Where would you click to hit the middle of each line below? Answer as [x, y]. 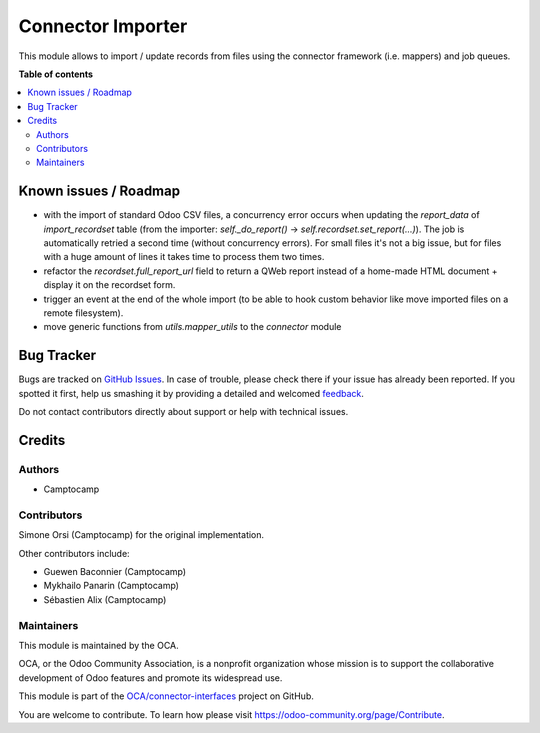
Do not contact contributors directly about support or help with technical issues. [183, 411]
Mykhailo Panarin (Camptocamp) [111, 586]
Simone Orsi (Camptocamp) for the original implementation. [141, 535]
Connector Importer [103, 26]
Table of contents [56, 74]
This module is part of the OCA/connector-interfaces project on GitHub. [166, 696]
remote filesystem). [83, 312]
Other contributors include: [74, 553]
